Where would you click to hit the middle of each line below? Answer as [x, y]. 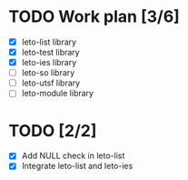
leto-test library [50, 52]
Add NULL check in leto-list [73, 155]
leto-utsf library [51, 83]
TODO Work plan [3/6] [94, 17]
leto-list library [49, 42]
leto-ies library [49, 63]
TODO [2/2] [53, 130]
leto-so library [48, 73]
